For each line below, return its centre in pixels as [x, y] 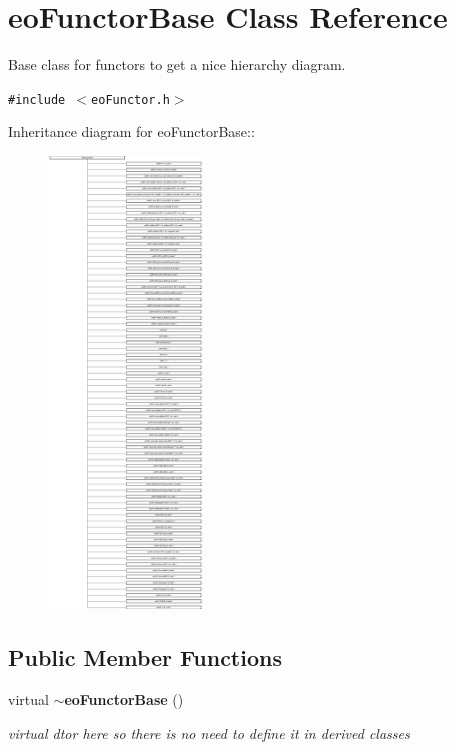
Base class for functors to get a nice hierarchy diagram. [177, 64]
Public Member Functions [145, 657]
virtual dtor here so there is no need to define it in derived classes [209, 732]
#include [37, 99]
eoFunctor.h [130, 99]
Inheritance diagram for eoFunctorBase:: [131, 131]
